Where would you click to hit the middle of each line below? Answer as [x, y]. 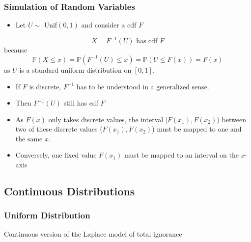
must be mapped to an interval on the [181, 155]
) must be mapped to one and [197, 129]
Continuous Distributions [70, 191]
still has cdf [81, 103]
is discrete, [45, 86]
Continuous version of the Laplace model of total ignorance [93, 233]
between [234, 119]
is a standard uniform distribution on [75, 69]
